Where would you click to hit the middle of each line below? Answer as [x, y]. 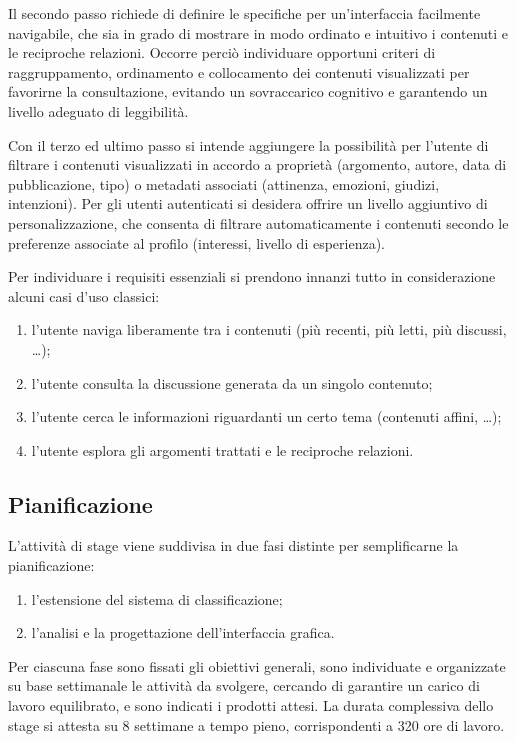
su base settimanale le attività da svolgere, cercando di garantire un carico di [244, 685]
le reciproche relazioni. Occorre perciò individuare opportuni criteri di [222, 52]
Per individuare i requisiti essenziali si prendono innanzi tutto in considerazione [252, 276]
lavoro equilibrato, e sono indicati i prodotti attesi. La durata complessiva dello [251, 705]
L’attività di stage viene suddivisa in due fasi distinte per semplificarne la [233, 545]
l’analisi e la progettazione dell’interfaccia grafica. [183, 632]
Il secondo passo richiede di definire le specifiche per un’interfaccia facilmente [244, 13]
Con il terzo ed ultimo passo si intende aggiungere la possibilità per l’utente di [248, 144]
